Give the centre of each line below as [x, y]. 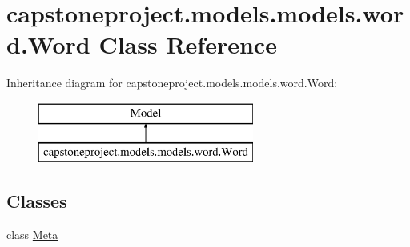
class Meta [32, 235]
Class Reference [188, 44]
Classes [37, 201]
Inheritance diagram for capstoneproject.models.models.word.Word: [172, 83]
